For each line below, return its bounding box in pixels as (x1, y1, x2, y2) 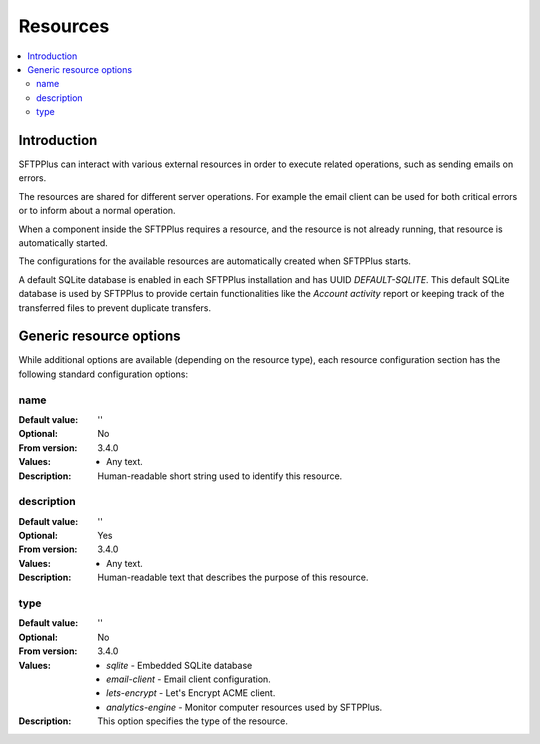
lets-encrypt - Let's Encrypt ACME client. (106, 687, 276, 699)
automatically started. (18, 236, 109, 249)
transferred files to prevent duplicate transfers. (18, 301, 212, 314)
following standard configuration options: (18, 368, 189, 380)
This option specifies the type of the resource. (97, 715, 289, 727)
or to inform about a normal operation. (18, 205, 176, 217)
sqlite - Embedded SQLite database (106, 659, 253, 671)
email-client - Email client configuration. (106, 673, 272, 685)
